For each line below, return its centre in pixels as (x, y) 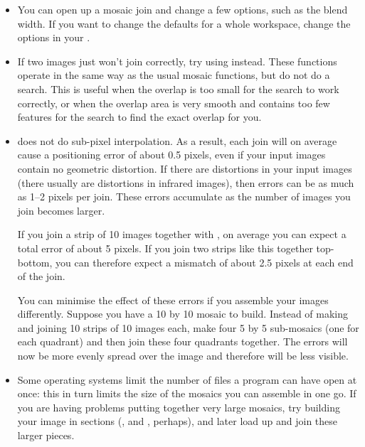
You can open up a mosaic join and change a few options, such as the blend (182, 9)
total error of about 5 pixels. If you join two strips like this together (165, 248)
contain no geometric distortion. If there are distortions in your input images (185, 168)
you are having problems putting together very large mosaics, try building (179, 407)
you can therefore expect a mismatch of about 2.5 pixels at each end (205, 262)
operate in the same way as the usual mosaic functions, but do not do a (174, 75)
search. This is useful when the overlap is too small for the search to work (178, 88)
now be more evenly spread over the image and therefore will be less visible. (183, 356)
